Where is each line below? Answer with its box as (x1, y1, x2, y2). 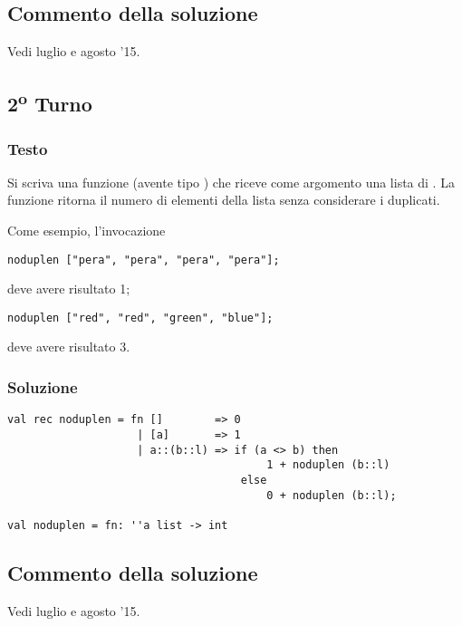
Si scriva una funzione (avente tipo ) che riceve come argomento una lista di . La (7, 172, 455, 191)
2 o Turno (7, 86, 92, 118)
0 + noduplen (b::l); (266, 488, 397, 502)
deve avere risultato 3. (7, 337, 130, 356)
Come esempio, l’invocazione (7, 220, 166, 239)
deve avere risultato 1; (7, 279, 130, 298)
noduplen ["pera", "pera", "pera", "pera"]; (7, 253, 280, 266)
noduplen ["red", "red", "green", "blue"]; (7, 311, 274, 324)
